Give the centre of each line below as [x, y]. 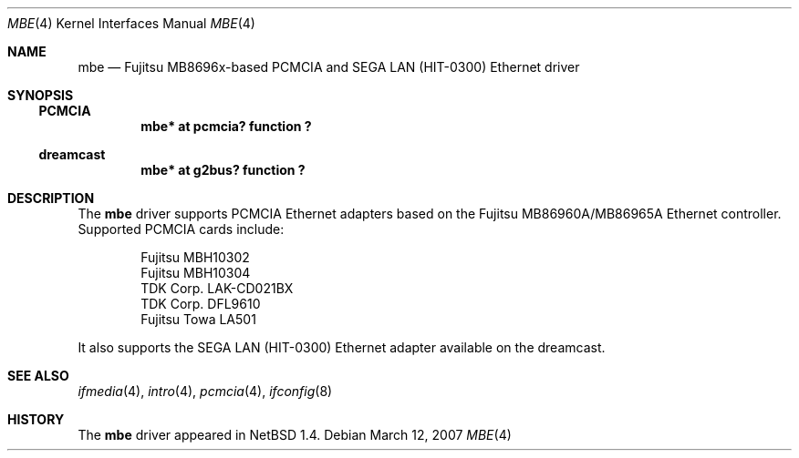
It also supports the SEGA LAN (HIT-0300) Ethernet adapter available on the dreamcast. [342, 347]
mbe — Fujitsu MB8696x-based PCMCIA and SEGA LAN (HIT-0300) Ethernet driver [329, 67]
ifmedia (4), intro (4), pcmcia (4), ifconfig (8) [205, 391]
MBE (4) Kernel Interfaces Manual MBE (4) [131, 23]
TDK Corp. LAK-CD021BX [217, 288]
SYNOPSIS [41, 95]
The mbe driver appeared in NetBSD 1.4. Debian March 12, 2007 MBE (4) [295, 435]
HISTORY [36, 419]
